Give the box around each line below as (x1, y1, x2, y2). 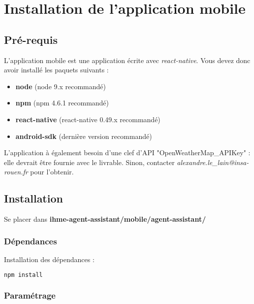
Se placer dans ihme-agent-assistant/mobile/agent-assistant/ (4, 214, 206, 224)
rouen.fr (4, 167, 28, 177)
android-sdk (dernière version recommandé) (15, 131, 152, 141)
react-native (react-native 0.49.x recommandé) (15, 114, 160, 124)
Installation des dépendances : (4, 254, 95, 264)
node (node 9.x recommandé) (15, 81, 106, 91)
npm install (4, 271, 43, 278)
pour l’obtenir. (30, 167, 74, 177)
